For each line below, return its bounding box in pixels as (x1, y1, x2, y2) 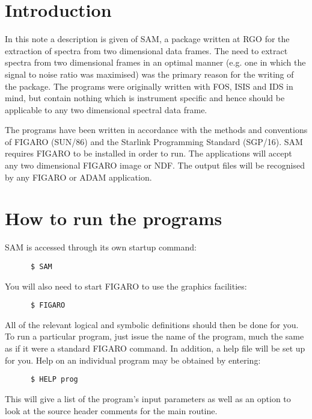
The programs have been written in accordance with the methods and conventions (5, 123, 308, 136)
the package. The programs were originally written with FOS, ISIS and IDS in (5, 79, 293, 92)
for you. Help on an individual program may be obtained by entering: (5, 353, 261, 366)
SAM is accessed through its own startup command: (5, 241, 197, 253)
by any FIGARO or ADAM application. (5, 170, 152, 183)
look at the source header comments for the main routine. (5, 404, 218, 417)
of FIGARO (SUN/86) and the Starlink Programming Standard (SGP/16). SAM (5, 135, 303, 147)
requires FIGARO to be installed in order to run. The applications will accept (5, 147, 292, 160)
